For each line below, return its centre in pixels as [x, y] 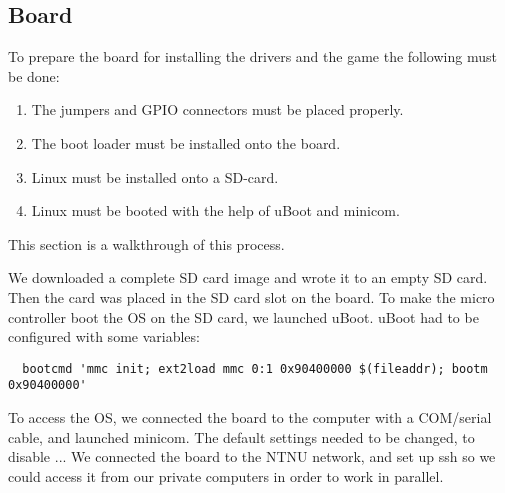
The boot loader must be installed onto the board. [186, 142]
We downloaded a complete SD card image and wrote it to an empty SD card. [248, 277]
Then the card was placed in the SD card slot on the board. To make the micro [251, 296]
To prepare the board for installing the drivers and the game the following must [252, 56]
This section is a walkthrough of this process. [146, 243]
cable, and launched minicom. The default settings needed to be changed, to [241, 436]
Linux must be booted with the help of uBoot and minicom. [215, 210]
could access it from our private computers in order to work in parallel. [226, 475]
